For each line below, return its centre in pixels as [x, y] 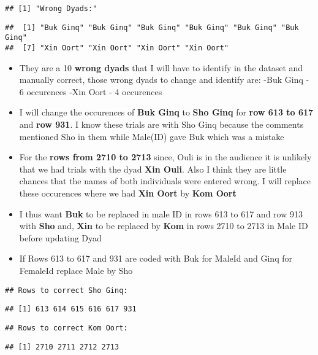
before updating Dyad [60, 237]
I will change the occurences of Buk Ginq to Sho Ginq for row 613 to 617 [166, 112]
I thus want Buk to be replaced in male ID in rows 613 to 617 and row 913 [161, 213]
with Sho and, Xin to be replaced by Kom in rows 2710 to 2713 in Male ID [164, 226]
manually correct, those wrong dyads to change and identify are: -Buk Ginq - [164, 80]
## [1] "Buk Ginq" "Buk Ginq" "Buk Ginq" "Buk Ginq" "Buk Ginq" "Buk [152, 27]
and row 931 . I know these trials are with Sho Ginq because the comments [161, 124]
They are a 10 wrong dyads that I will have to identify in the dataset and [161, 67]
